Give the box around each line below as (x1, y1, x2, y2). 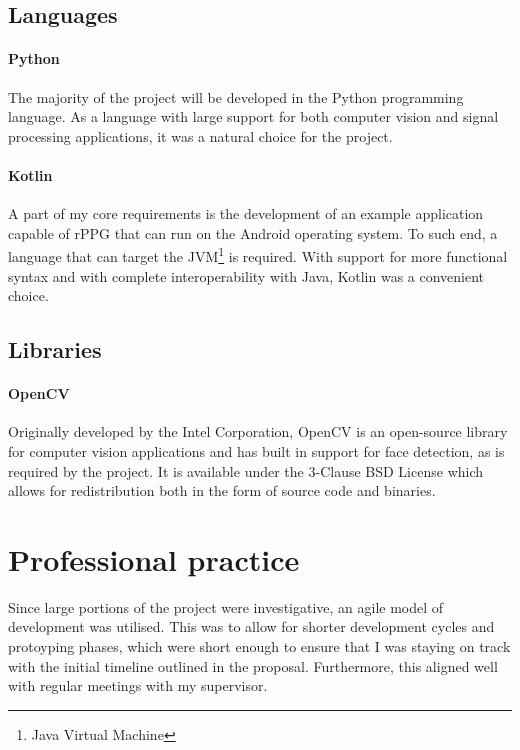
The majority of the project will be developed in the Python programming (8, 86, 464, 107)
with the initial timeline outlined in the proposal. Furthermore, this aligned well (8, 655, 498, 676)
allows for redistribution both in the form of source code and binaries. (8, 480, 436, 501)
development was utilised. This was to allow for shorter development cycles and (8, 616, 495, 637)
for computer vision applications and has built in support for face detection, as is (8, 440, 505, 461)
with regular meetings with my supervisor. (8, 675, 268, 696)
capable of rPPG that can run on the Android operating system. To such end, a (8, 222, 498, 243)
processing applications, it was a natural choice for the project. (8, 125, 393, 146)
